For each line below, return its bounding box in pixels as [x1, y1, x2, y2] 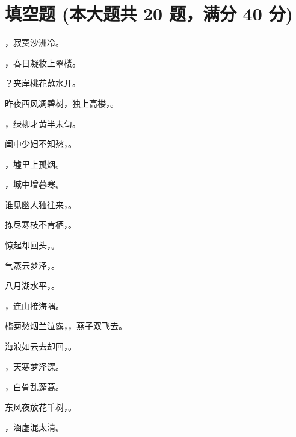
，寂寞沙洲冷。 [5, 36, 64, 49]
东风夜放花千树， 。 [5, 400, 76, 413]
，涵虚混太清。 [5, 421, 64, 433]
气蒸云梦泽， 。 [5, 259, 60, 271]
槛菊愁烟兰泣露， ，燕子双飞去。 [5, 319, 127, 332]
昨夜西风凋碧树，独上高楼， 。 [5, 96, 119, 109]
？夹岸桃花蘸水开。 [5, 77, 81, 89]
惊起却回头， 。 [5, 239, 60, 251]
